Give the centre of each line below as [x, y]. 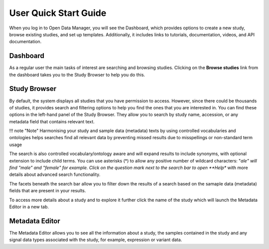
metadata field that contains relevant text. [52, 121]
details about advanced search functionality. [55, 174]
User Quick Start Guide [58, 13]
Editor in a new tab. [29, 207]
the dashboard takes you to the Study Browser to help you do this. [77, 75]
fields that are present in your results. [48, 191]
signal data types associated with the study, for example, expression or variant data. [96, 240]
